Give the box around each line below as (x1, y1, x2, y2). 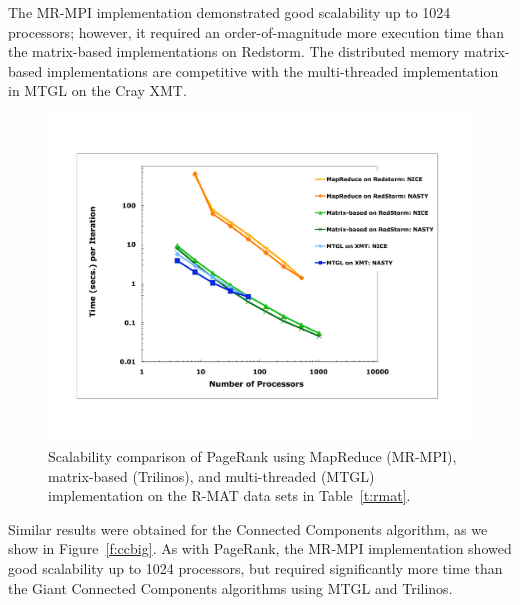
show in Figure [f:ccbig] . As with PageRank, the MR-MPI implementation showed (8, 538, 512, 559)
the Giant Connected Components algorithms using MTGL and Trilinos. (8, 577, 453, 598)
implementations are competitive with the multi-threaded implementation (46, 60, 499, 81)
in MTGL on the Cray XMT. (8, 80, 187, 101)
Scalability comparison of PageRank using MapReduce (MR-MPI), (48, 446, 457, 467)
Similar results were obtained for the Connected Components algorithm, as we (8, 518, 488, 539)
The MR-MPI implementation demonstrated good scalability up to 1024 (8, 2, 451, 22)
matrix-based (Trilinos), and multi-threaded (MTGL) (48, 465, 375, 486)
